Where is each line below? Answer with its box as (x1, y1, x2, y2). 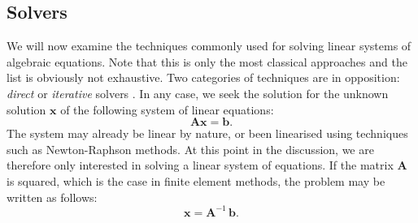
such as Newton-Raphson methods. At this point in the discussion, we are (7, 140, 374, 157)
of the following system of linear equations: (60, 101, 274, 118)
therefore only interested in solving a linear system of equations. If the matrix (7, 157, 394, 174)
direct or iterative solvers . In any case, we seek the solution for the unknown (7, 84, 389, 101)
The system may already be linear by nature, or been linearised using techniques (7, 125, 408, 142)
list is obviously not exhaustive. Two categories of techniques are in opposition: (7, 69, 400, 86)
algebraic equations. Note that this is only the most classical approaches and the (7, 53, 407, 70)
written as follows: (7, 188, 98, 205)
